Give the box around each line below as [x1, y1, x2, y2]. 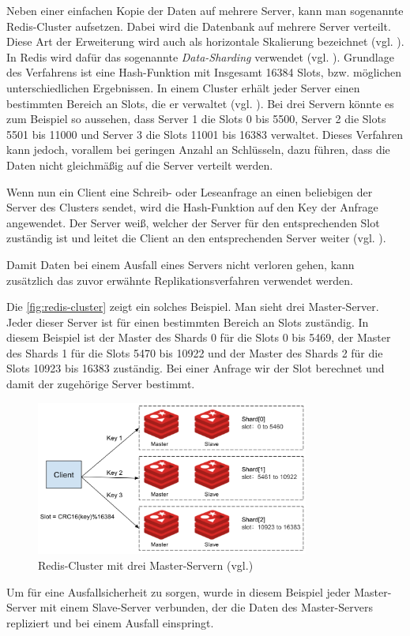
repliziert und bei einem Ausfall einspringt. [6, 614, 214, 630]
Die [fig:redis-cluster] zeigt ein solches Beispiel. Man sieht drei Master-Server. [6, 298, 379, 315]
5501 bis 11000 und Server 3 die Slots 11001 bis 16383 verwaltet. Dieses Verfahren [6, 125, 404, 142]
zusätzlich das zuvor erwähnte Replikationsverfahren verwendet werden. [6, 271, 353, 288]
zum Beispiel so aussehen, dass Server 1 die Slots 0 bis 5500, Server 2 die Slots [6, 110, 386, 127]
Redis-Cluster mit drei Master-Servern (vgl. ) [38, 557, 254, 574]
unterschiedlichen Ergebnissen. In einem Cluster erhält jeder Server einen [6, 79, 360, 95]
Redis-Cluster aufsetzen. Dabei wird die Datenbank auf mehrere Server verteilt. [6, 17, 391, 34]
